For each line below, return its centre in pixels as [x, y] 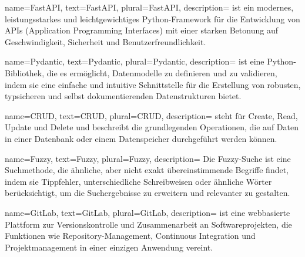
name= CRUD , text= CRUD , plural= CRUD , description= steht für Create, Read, [151, 115]
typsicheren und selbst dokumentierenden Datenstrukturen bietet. [123, 96]
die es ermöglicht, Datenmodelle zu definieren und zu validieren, [162, 72]
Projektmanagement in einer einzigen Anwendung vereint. [109, 247]
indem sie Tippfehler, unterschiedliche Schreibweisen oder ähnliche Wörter [138, 181]
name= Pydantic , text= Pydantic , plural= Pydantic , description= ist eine [135, 61]
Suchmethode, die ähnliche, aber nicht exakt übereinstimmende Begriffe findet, [147, 170]
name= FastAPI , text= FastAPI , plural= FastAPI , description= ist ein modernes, [149, 7]
